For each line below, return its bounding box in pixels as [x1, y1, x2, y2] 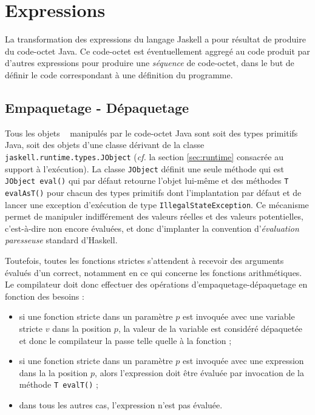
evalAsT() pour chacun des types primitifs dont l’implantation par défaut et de [5, 186, 302, 198]
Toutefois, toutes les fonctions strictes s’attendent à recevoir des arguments [5, 254, 284, 266]
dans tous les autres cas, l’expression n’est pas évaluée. [19, 398, 223, 411]
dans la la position [19, 366, 88, 379]
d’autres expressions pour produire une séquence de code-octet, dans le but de [5, 56, 294, 69]
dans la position [52, 322, 112, 334]
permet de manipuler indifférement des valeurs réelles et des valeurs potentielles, [5, 210, 303, 223]
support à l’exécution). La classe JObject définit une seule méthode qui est [5, 162, 284, 175]
